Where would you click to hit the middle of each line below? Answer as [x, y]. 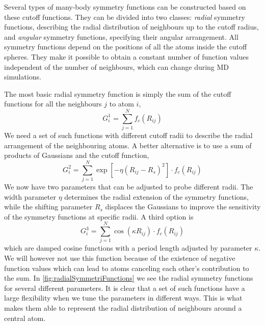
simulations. [23, 77]
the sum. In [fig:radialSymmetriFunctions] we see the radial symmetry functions [129, 278]
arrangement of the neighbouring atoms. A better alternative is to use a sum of [128, 145]
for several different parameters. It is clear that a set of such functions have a [125, 288]
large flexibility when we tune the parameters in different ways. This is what [123, 298]
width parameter [30, 196]
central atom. [25, 318]
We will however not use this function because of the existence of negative [120, 258]
